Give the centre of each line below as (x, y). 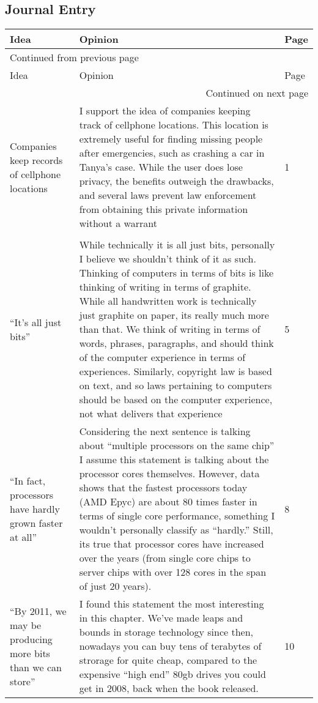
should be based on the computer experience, (176, 400)
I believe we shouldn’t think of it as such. (168, 259)
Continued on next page (257, 93)
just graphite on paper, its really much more (174, 315)
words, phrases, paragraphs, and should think (176, 343)
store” (23, 681)
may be (26, 625)
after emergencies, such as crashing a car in (172, 153)
